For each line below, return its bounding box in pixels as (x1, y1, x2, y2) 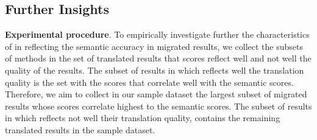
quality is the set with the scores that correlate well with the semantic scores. (5, 75, 294, 88)
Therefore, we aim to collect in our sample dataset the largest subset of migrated (5, 88, 307, 100)
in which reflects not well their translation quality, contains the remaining (5, 111, 280, 124)
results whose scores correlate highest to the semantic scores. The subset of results (5, 99, 312, 112)
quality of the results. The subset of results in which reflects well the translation (5, 63, 304, 76)
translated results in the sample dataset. (5, 123, 155, 136)
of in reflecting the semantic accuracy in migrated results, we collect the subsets (5, 40, 303, 52)
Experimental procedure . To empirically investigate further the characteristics (5, 28, 310, 41)
